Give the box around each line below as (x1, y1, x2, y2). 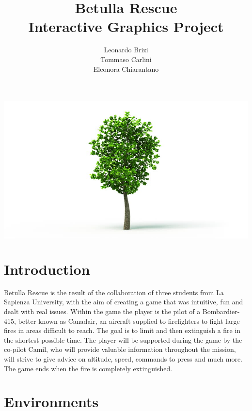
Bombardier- (202, 306, 240, 316)
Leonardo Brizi (104, 45, 148, 55)
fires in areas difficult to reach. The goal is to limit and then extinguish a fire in (4, 325, 241, 335)
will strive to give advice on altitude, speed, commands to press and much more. (4, 353, 243, 364)
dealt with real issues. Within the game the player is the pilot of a (4, 306, 201, 316)
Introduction (4, 259, 90, 279)
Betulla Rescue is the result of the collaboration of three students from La (4, 287, 224, 297)
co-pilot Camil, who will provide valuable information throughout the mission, (4, 344, 236, 354)
